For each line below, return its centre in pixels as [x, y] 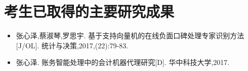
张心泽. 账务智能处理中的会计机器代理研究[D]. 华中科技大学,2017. [123, 62]
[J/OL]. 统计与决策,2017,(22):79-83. [72, 45]
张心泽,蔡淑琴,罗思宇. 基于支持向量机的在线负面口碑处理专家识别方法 [130, 35]
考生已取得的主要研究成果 [89, 11]
